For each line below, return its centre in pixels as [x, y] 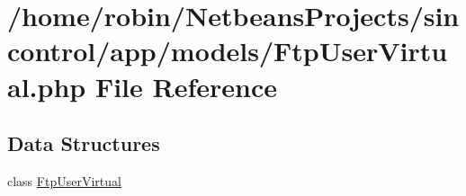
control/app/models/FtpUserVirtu [228, 51]
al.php [47, 86]
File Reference [186, 86]
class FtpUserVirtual [64, 180]
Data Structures [84, 143]
